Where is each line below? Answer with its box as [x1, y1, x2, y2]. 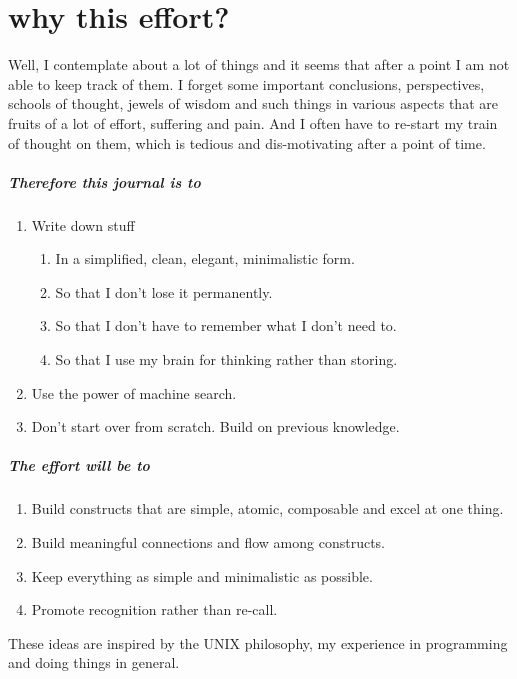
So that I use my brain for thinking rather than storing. [55, 349, 398, 370]
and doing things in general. [8, 652, 180, 673]
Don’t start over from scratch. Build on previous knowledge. [31, 416, 400, 437]
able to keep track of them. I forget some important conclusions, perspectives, [8, 73, 485, 94]
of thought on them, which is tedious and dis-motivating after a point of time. [8, 132, 486, 153]
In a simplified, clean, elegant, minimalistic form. [55, 248, 355, 269]
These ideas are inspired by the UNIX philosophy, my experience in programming [8, 632, 508, 653]
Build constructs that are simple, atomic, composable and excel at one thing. [31, 498, 504, 519]
